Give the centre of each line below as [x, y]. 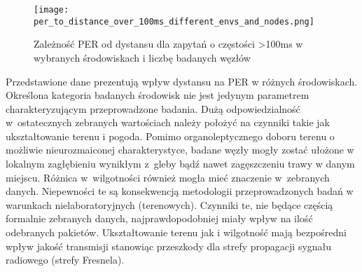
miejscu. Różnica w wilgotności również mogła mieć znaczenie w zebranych [168, 177]
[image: [51, 10]
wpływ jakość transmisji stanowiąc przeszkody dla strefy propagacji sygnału [169, 246]
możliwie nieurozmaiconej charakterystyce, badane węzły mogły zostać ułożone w [180, 150]
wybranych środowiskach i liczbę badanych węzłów [142, 57]
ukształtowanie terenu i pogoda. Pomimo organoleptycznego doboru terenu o [170, 136]
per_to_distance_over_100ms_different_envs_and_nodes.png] [174, 21]
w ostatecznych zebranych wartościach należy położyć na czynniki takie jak [168, 122]
